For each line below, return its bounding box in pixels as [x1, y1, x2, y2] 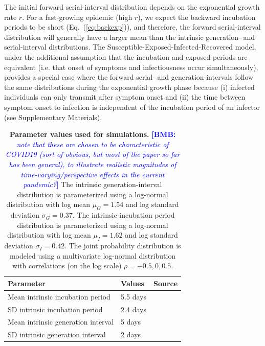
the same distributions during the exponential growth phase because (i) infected [4, 81, 255, 92]
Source [153, 278, 178, 288]
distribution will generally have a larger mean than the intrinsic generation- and [4, 31, 255, 42]
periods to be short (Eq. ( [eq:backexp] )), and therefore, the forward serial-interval [4, 21, 261, 32]
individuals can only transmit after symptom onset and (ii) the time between [4, 91, 246, 102]
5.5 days [121, 291, 146, 302]
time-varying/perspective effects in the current [20, 169, 165, 179]
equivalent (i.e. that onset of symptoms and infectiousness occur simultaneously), [4, 61, 258, 72]
